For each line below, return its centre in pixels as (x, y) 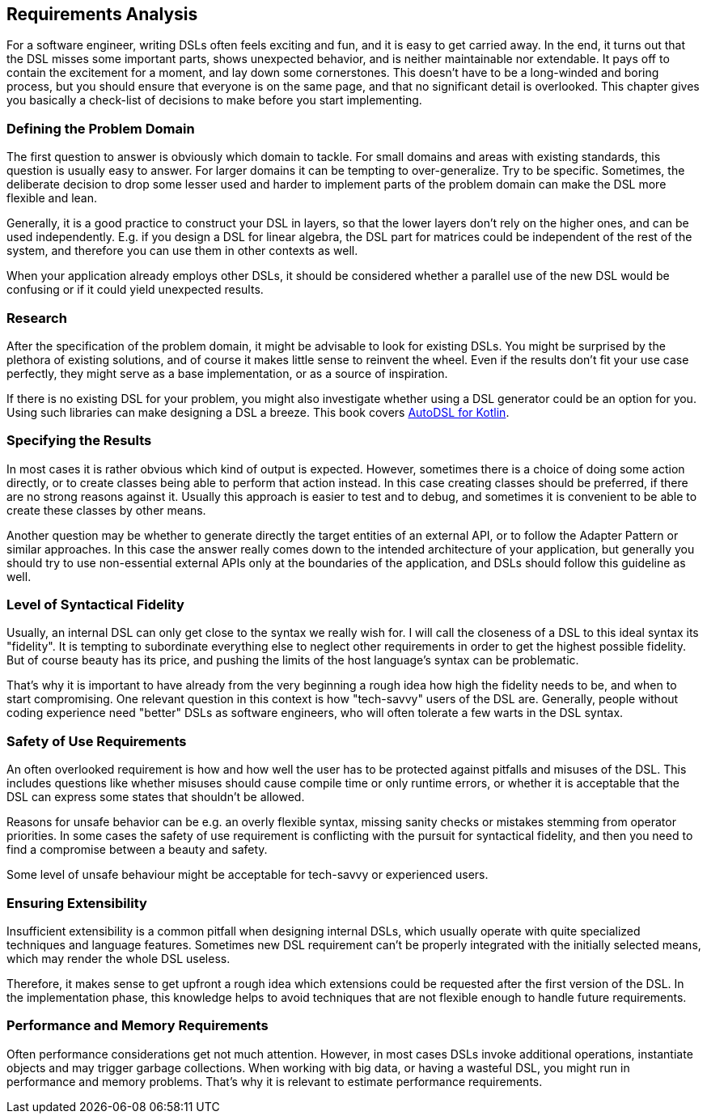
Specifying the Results (79, 441)
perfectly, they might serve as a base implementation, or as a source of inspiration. (227, 373)
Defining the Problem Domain (101, 128)
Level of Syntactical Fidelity (95, 605)
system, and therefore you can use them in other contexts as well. (182, 251)
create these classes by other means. (106, 510)
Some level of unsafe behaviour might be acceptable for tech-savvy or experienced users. (248, 875)
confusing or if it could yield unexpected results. (135, 290)
